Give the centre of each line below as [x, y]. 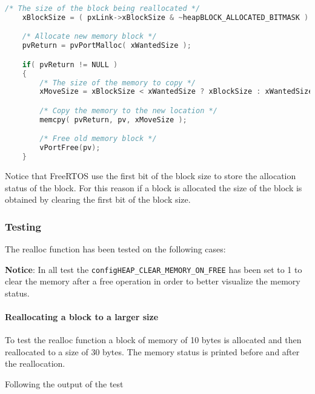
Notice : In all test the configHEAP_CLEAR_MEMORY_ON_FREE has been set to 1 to [154, 269]
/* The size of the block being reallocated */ [103, 8]
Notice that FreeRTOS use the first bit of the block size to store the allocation [151, 176]
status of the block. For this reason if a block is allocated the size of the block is [154, 187]
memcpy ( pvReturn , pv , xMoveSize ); [113, 120]
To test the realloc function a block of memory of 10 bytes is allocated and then [153, 340]
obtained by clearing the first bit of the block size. [98, 199]
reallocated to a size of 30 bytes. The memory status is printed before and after [152, 351]
